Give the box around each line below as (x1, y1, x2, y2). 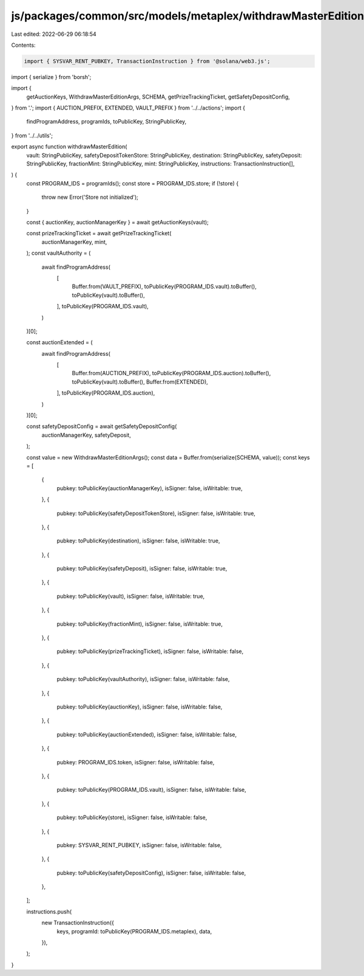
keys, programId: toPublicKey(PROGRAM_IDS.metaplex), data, (56, 927, 212, 935)
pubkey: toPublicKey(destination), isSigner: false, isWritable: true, (56, 537, 220, 544)
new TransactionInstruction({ (41, 919, 115, 927)
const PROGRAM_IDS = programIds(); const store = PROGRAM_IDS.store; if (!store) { (26, 179, 239, 187)
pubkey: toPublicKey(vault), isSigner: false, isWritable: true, (56, 592, 205, 600)
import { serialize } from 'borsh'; (11, 73, 92, 80)
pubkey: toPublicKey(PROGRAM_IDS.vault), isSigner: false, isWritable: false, (56, 786, 246, 794)
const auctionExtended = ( (26, 339, 93, 346)
